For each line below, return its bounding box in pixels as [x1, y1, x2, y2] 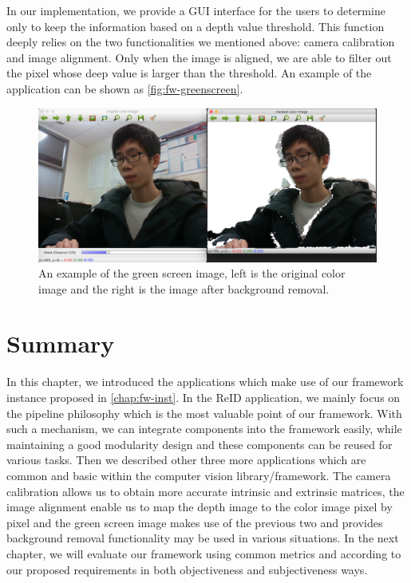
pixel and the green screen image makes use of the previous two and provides [6, 514, 383, 530]
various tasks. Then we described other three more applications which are [6, 451, 366, 468]
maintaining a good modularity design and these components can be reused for [6, 435, 393, 452]
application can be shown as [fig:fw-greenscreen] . [6, 80, 243, 97]
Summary [6, 327, 115, 360]
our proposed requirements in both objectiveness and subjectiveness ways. [6, 561, 368, 577]
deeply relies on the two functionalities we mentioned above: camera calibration [6, 33, 395, 50]
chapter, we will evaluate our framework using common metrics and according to [6, 545, 401, 561]
